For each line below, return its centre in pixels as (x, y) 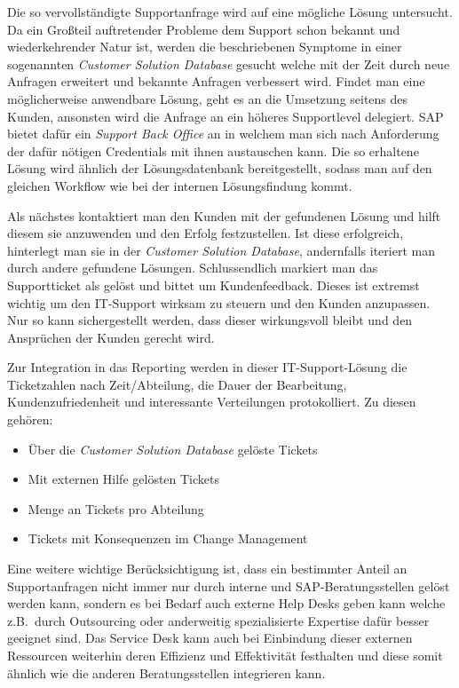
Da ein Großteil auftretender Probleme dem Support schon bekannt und (204, 29)
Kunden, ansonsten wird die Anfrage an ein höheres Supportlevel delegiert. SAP (226, 116)
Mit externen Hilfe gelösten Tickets (124, 479)
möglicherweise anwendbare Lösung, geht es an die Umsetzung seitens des (208, 98)
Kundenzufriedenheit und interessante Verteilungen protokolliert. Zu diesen (212, 402)
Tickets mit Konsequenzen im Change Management (168, 538)
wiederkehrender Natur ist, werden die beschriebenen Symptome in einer (205, 47)
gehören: (30, 419)
